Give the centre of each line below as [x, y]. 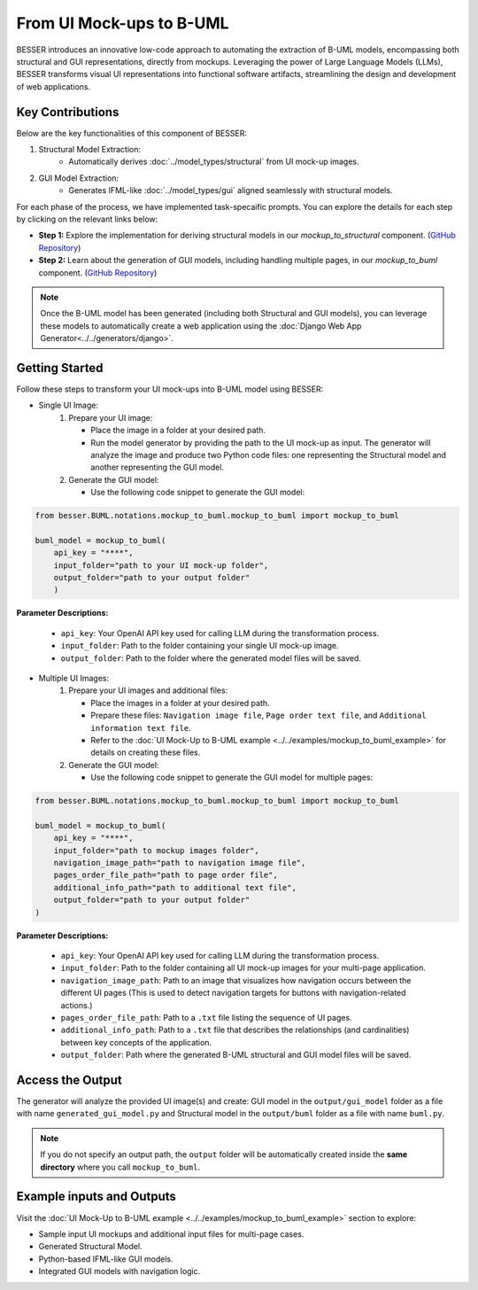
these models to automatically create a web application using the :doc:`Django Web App [201, 326]
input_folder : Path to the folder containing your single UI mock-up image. [200, 646]
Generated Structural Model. [90, 1247]
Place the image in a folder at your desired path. [178, 431]
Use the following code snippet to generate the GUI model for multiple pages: [232, 777]
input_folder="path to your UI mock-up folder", [161, 565]
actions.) [77, 1005]
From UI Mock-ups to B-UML [123, 23]
